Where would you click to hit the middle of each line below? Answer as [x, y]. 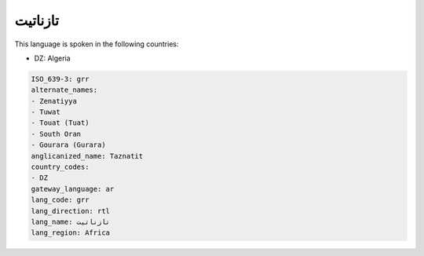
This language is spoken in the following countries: [97, 44]
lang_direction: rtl [70, 211]
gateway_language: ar [73, 189]
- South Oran [56, 134]
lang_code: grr [60, 200]
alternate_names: [64, 90]
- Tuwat [46, 112]
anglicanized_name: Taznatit [87, 156]
